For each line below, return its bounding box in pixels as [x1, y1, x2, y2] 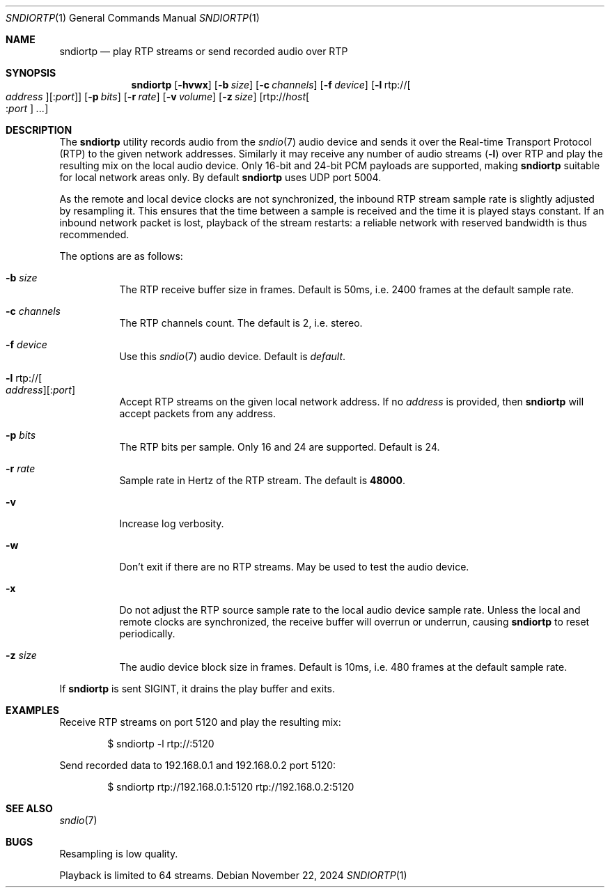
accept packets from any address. [119, 407, 276, 419]
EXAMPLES [6, 704, 59, 716]
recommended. [59, 228, 130, 240]
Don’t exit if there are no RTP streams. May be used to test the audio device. [119, 561, 469, 573]
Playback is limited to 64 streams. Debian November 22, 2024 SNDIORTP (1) [59, 869, 407, 881]
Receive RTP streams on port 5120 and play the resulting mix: [59, 716, 341, 728]
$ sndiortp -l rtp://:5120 [107, 738, 214, 750]
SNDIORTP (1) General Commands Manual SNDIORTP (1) [6, 12, 260, 24]
